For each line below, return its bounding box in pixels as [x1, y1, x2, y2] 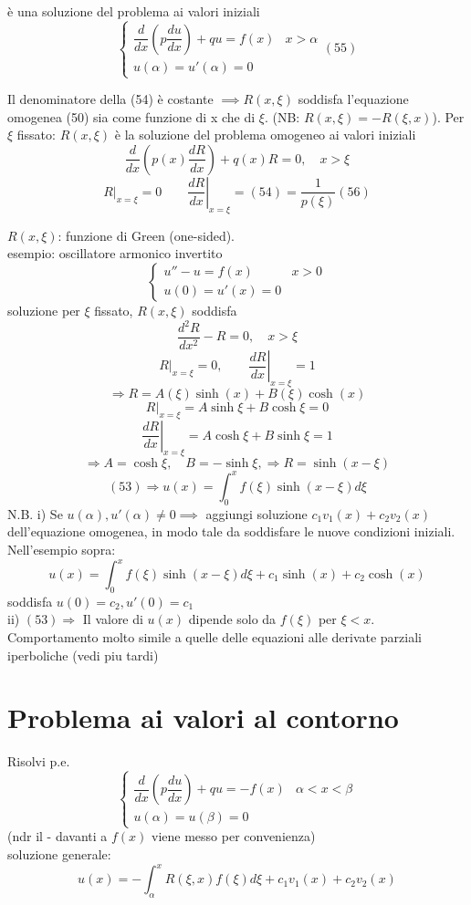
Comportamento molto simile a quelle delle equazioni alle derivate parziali [7, 628, 423, 647]
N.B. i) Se [7, 504, 63, 523]
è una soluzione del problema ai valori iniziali [7, 2, 260, 20]
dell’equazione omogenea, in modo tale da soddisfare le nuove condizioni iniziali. [7, 522, 455, 541]
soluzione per [7, 300, 80, 319]
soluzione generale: [7, 845, 111, 864]
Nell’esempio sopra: [7, 539, 116, 558]
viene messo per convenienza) [152, 827, 316, 846]
